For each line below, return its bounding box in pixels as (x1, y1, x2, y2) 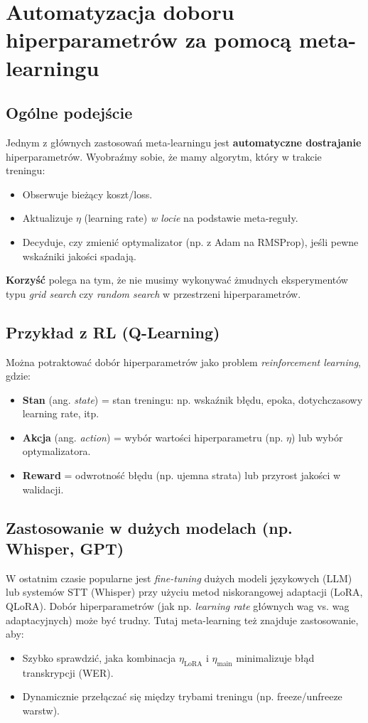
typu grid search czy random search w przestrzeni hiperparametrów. (6, 286, 301, 301)
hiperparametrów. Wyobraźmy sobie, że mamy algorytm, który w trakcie (6, 149, 322, 164)
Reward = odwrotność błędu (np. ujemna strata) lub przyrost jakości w (22, 468, 341, 483)
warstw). (22, 702, 60, 717)
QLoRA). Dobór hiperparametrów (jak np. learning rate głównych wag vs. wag (6, 599, 350, 614)
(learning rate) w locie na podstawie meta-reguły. (84, 210, 298, 225)
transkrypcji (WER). (22, 665, 114, 680)
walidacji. (22, 481, 64, 496)
